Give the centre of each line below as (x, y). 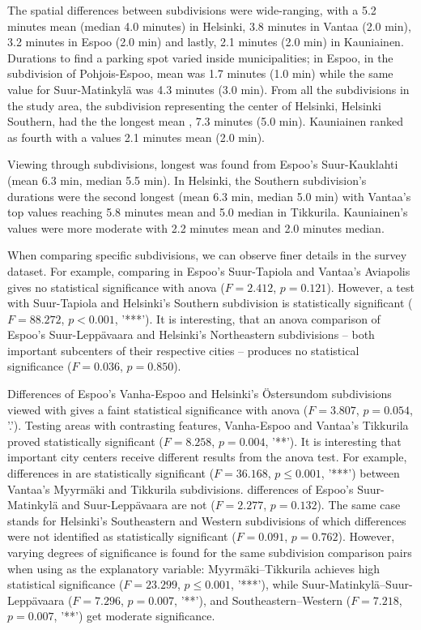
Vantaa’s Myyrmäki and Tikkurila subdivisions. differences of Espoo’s (181, 489)
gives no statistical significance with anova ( (116, 287)
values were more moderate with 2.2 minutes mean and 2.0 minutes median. (196, 227)
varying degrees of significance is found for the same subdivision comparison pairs (210, 552)
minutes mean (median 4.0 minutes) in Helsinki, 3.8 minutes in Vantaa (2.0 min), (209, 26)
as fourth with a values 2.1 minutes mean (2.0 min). (136, 137)
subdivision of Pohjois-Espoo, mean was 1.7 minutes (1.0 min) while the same (200, 73)
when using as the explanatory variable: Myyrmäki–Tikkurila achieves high (194, 568)
